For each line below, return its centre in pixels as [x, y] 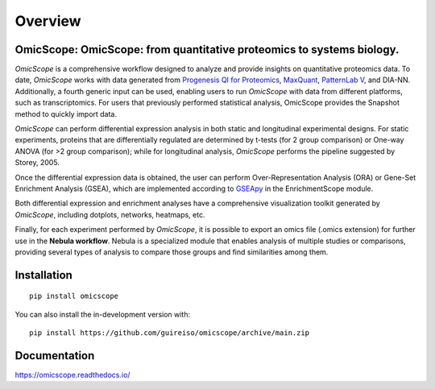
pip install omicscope [74, 296]
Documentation [55, 356]
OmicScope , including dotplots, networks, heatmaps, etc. [110, 214]
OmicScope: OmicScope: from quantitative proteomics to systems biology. [207, 50]
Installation [43, 275]
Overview [48, 21]
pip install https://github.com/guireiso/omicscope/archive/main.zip [170, 333]
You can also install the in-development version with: [103, 314]
